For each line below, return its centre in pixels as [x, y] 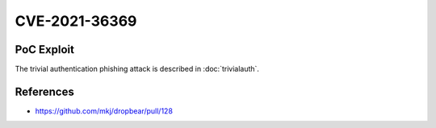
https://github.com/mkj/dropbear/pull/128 [104, 111]
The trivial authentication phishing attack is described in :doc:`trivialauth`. [137, 69]
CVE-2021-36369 [76, 21]
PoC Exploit [44, 50]
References [44, 91]
